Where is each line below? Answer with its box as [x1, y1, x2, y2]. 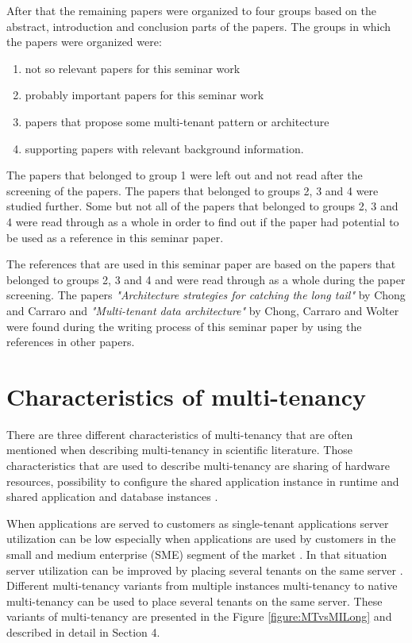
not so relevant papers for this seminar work [25, 60, 241, 76]
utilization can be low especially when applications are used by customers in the [6, 530, 396, 547]
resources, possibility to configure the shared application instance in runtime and [6, 472, 399, 489]
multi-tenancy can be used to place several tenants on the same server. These [6, 592, 383, 609]
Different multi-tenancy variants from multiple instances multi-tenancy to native [6, 577, 398, 594]
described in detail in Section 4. [6, 623, 160, 640]
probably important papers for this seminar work [25, 87, 264, 103]
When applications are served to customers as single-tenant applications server [6, 514, 389, 531]
